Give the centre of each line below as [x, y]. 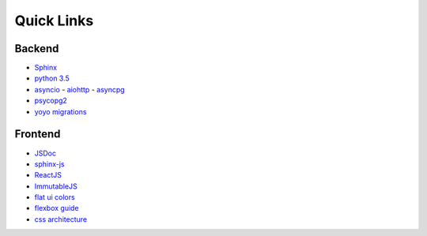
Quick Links [54, 21]
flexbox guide [57, 208]
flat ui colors [55, 197]
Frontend [38, 134]
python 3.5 [52, 78]
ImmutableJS [56, 186]
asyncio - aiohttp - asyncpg [80, 89]
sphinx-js [49, 164]
